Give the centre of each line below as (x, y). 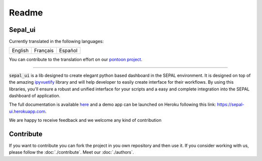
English (20, 51)
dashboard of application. (35, 96)
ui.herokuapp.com (27, 111)
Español (68, 51)
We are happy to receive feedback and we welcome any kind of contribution (85, 120)
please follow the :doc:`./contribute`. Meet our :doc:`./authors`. (72, 152)
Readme (26, 13)
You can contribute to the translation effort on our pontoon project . (76, 59)
